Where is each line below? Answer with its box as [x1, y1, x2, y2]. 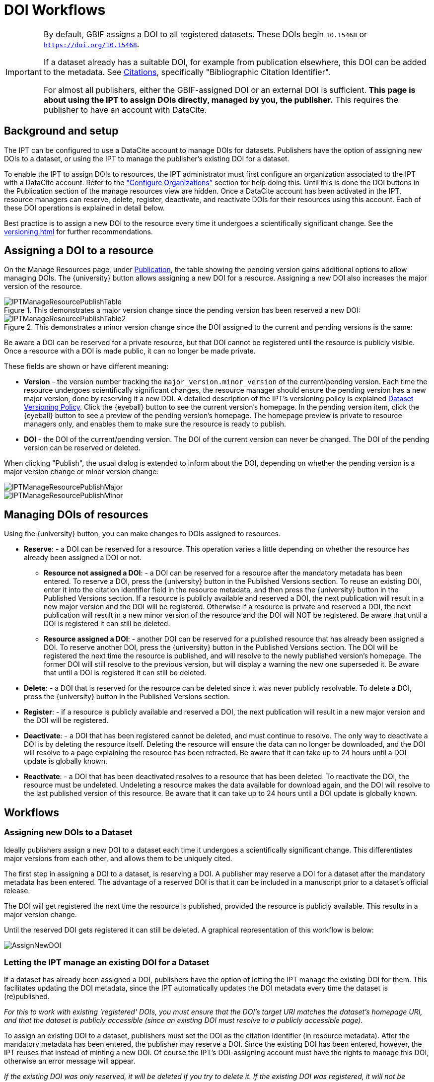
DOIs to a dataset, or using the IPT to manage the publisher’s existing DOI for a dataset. [4, 154, 289, 163]
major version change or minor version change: [4, 467, 159, 476]
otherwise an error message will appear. [4, 1057, 136, 1066]
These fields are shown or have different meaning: [4, 362, 169, 371]
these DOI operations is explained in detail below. [4, 203, 165, 212]
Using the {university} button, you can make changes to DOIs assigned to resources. [4, 529, 281, 538]
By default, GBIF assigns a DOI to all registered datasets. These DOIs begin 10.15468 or [43, 29, 367, 39]
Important [5, 67, 42, 77]
